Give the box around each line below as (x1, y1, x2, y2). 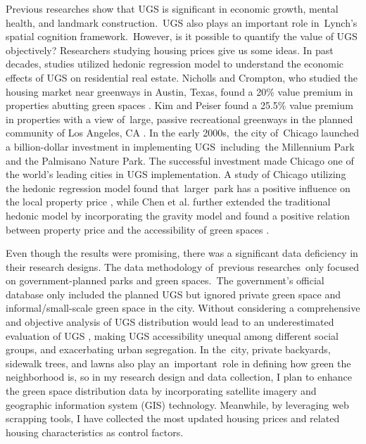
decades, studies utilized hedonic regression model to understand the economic (6, 56, 344, 71)
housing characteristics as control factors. (6, 424, 184, 439)
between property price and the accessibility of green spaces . (6, 222, 270, 236)
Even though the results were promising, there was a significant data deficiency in (6, 246, 358, 260)
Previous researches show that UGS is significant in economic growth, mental (6, 1, 339, 15)
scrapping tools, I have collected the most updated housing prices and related (6, 411, 340, 426)
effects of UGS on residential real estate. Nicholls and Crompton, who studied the (6, 70, 358, 84)
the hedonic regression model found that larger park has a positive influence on (6, 180, 351, 195)
